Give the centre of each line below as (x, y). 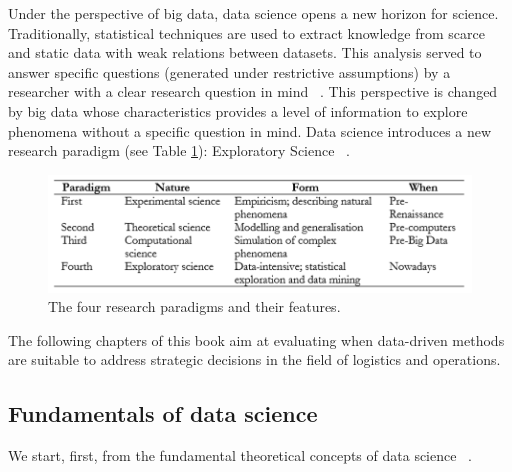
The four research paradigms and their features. (194, 306)
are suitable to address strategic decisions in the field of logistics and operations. (254, 359)
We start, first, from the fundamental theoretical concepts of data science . (240, 455)
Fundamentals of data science (163, 413)
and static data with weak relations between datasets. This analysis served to (245, 52)
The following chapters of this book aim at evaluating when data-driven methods (256, 339)
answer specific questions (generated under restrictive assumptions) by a (229, 71)
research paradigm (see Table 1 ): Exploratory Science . (179, 150)
